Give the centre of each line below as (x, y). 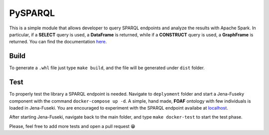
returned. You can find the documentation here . (58, 42)
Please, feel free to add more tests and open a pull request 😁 (72, 126)
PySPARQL (32, 13)
